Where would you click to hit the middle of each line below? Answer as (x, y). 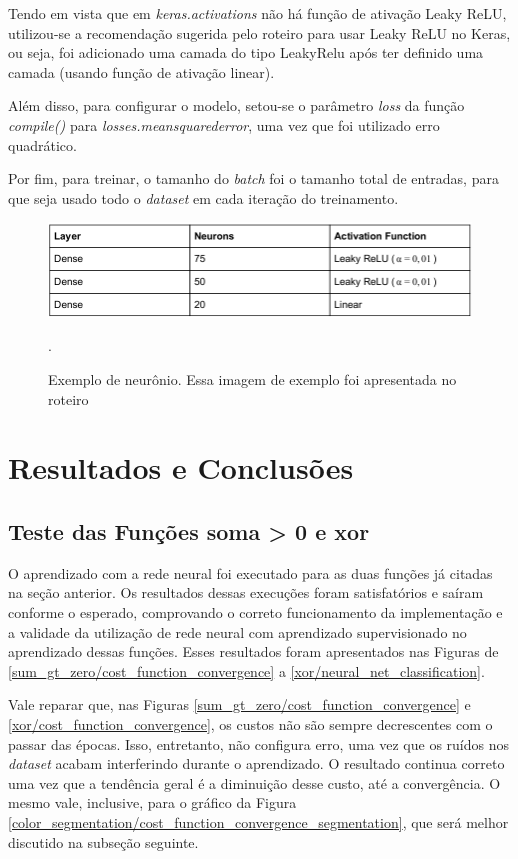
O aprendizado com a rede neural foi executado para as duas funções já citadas (250, 572)
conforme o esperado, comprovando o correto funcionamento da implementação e (255, 612)
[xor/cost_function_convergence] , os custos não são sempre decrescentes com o (250, 724)
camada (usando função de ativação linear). (141, 71)
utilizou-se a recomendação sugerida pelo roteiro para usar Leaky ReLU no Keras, (259, 32)
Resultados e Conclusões (181, 467)
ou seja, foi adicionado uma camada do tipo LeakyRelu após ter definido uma (246, 52)
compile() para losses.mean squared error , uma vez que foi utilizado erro (224, 124)
